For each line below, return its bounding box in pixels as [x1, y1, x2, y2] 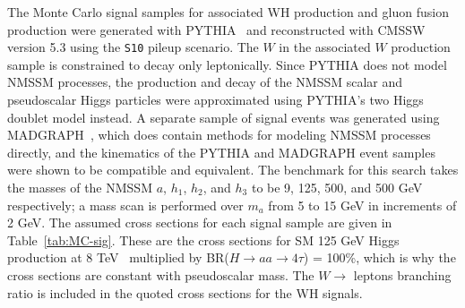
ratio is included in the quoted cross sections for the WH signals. [7, 283, 363, 302]
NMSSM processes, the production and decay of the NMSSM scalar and [7, 73, 403, 91]
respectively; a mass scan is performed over [7, 195, 244, 214]
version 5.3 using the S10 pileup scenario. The [7, 38, 259, 56]
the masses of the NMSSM [7, 178, 152, 196]
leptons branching [353, 265, 452, 284]
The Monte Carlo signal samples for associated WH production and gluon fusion [7, 3, 449, 21]
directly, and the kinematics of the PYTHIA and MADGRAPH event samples [7, 142, 435, 161]
